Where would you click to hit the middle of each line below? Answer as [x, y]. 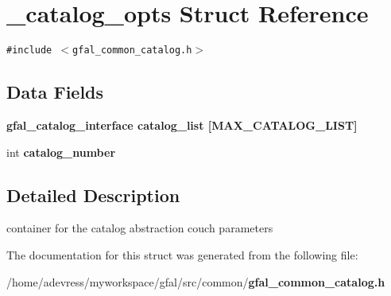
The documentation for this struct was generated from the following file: [182, 254]
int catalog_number [61, 152]
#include [29, 51]
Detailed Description [93, 195]
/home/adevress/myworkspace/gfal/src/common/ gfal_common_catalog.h [196, 281]
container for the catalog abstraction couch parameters [140, 228]
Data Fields [55, 92]
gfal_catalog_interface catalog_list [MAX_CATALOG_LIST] [182, 125]
